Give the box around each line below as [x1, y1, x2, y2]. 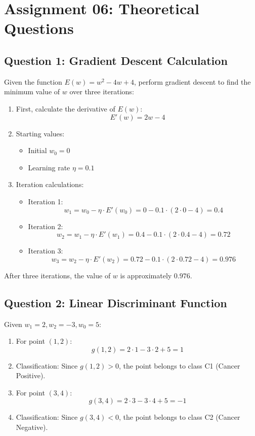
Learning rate [28, 162, 70, 172]
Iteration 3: [28, 245, 63, 256]
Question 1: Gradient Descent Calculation [4, 52, 228, 68]
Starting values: [16, 128, 65, 138]
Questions [4, 18, 74, 39]
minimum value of [4, 86, 60, 97]
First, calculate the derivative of [16, 103, 115, 114]
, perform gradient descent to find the [134, 76, 251, 87]
